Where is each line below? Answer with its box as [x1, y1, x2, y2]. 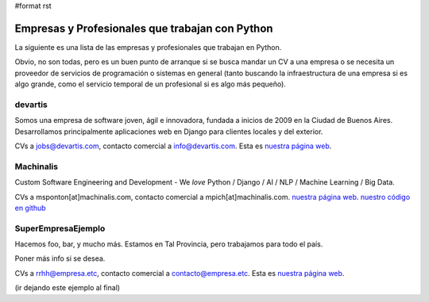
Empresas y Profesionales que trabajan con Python [14, 21, 273, 35]
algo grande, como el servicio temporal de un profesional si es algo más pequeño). [14, 79, 286, 89]
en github [14, 203, 47, 212]
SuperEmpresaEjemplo [14, 223, 106, 234]
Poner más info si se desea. [14, 254, 106, 263]
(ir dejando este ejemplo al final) [14, 283, 121, 292]
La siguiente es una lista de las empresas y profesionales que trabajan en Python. [14, 42, 282, 52]
